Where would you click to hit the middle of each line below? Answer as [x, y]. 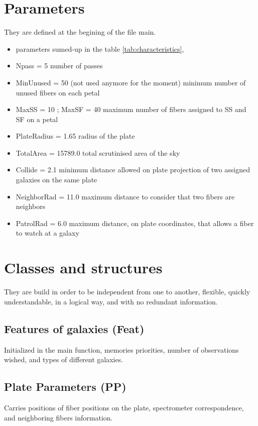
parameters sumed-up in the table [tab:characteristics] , [100, 48]
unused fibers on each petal [58, 92]
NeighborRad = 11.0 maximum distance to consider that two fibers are [125, 196]
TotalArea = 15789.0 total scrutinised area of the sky [98, 152]
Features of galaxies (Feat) [74, 328]
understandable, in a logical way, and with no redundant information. [111, 301]
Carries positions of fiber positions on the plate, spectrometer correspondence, [124, 407]
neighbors [31, 206]
